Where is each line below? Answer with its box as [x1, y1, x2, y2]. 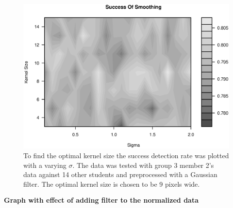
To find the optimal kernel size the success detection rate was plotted [23, 150, 229, 160]
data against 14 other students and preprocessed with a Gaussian [23, 169, 217, 179]
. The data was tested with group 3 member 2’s [72, 160, 214, 170]
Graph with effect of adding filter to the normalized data [4, 195, 199, 205]
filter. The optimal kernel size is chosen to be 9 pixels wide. [23, 178, 200, 189]
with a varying [23, 160, 67, 170]
